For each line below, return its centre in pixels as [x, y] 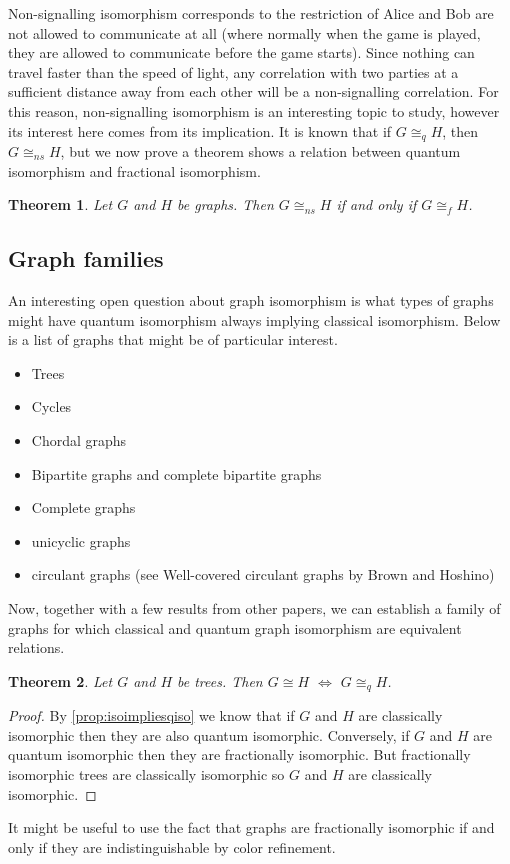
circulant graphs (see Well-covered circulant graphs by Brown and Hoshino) [263, 574]
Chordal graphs [79, 439]
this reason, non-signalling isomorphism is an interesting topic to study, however [254, 110]
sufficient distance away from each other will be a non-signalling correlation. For [253, 91]
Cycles [51, 406]
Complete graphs [83, 507]
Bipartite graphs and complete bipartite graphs [176, 473]
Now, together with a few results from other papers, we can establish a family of [254, 607]
